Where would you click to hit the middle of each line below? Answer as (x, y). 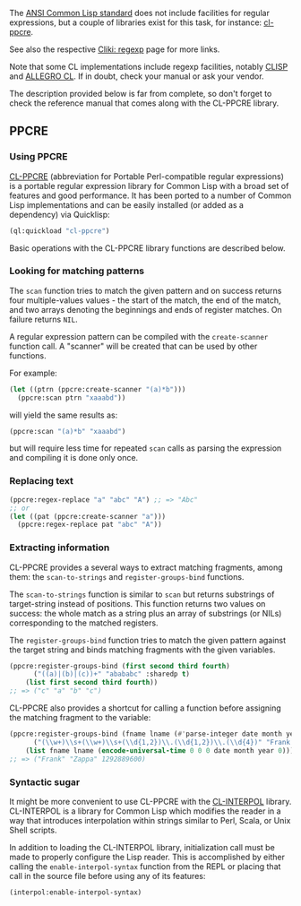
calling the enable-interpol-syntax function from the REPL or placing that (145, 866)
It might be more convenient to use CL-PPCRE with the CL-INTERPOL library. (150, 801)
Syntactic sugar (45, 781)
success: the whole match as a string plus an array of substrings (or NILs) (146, 613)
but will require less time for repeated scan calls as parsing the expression (146, 448)
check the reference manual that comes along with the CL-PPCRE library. (144, 103)
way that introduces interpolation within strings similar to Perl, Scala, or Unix (150, 820)
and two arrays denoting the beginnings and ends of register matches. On (146, 309)
